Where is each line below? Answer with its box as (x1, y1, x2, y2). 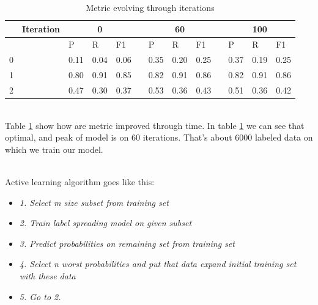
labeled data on (255, 131, 313, 144)
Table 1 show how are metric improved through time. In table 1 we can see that (5, 119, 305, 131)
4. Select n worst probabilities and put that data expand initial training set (19, 257, 297, 270)
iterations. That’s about (142, 131, 232, 144)
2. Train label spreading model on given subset (19, 216, 192, 229)
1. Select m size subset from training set (19, 196, 169, 208)
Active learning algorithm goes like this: (5, 175, 155, 188)
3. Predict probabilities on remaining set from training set (19, 237, 235, 249)
